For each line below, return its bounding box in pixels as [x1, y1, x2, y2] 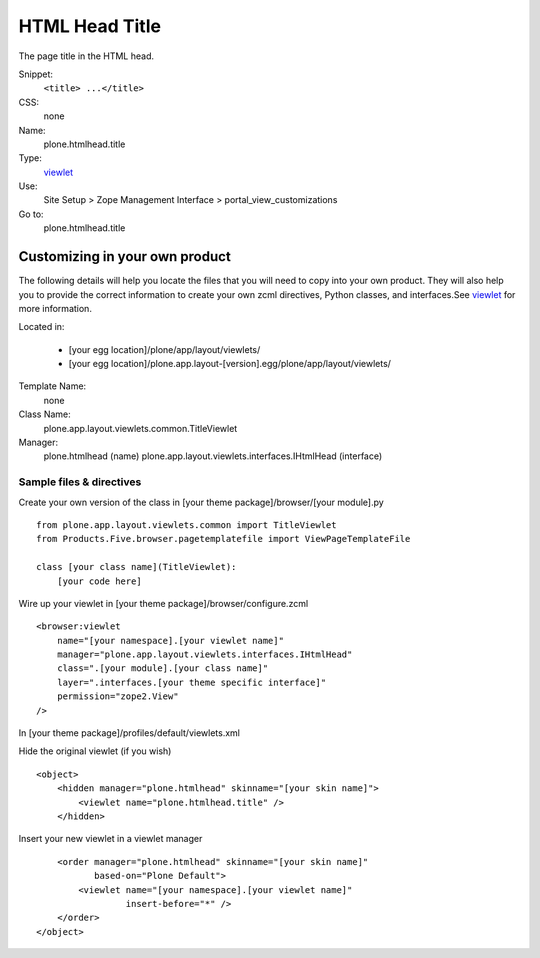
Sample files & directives [18, 475, 142, 489]
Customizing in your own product [18, 248, 232, 265]
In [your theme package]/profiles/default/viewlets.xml [18, 727, 240, 739]
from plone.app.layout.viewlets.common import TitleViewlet [36, 519, 337, 530]
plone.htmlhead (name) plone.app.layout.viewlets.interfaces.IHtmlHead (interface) [43, 450, 383, 462]
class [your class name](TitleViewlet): [36, 561, 237, 573]
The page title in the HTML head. [18, 50, 155, 62]
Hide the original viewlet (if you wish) [18, 745, 172, 757]
